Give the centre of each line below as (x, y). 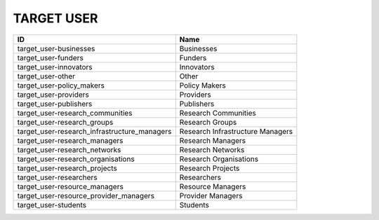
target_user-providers (53, 95)
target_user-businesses (56, 48)
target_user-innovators (55, 67)
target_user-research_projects (67, 168)
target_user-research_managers (70, 140)
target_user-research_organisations (76, 159)
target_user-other (46, 76)
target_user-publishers (55, 104)
